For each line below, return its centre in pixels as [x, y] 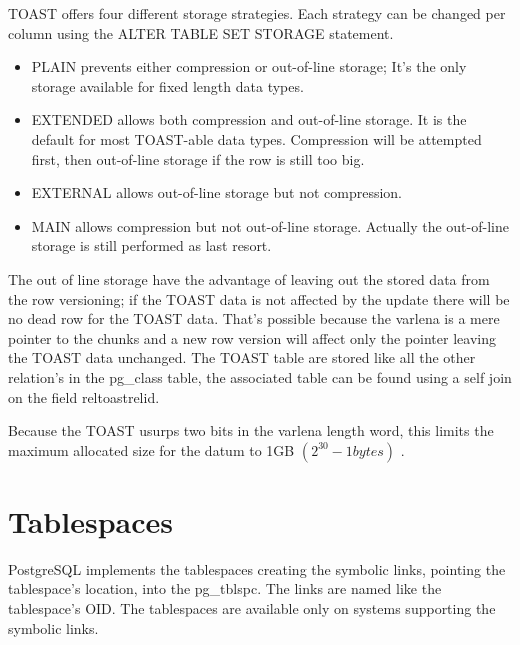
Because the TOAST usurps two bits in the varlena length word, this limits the [251, 430]
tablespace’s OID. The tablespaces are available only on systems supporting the [252, 608]
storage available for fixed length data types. [167, 85]
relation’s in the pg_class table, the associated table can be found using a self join [260, 376]
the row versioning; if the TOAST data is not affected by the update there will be [259, 298]
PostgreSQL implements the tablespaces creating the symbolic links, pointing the [257, 568]
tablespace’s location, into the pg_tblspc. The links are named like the [225, 588]
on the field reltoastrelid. [84, 396]
